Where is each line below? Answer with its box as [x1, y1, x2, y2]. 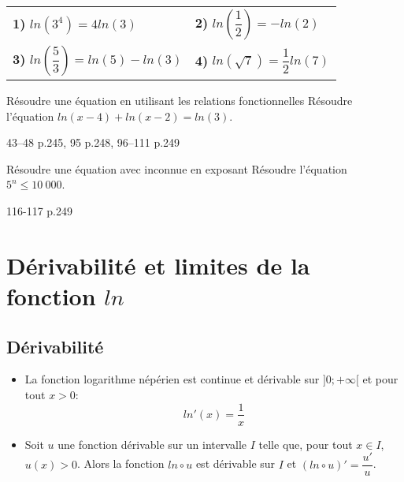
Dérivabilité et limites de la [6, 248, 310, 281]
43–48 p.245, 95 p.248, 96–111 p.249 [6, 134, 180, 151]
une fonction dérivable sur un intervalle [57, 435, 247, 452]
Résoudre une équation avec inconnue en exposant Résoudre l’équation [6, 160, 347, 177]
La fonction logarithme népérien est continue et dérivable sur [24, 371, 320, 387]
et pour [362, 371, 398, 387]
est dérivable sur [195, 455, 276, 472]
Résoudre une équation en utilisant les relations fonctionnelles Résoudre [6, 92, 353, 108]
